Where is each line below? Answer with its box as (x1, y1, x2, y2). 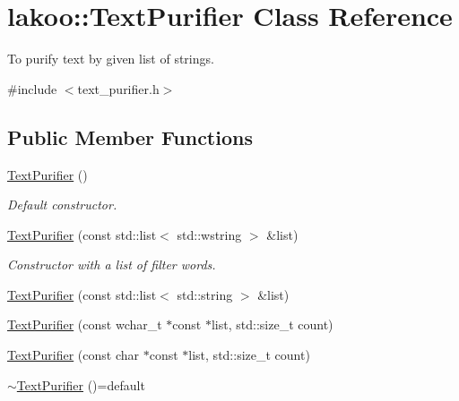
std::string (177, 285, 233, 303)
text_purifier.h (77, 79, 160, 98)
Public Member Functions (7, 123, 253, 150)
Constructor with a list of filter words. (7, 255, 216, 274)
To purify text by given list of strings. (7, 49, 214, 68)
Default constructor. (7, 195, 117, 214)
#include (7, 79, 57, 98)
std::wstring (177, 225, 242, 243)
